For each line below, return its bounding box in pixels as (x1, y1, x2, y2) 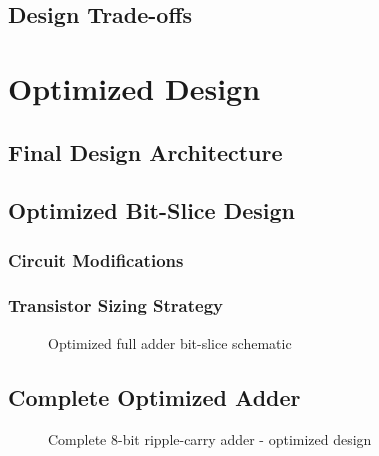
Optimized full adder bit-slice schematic (48, 332, 292, 353)
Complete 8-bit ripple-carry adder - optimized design (48, 428, 372, 449)
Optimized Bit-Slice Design (8, 195, 296, 226)
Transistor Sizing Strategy (8, 293, 223, 318)
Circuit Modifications (8, 247, 184, 272)
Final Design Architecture (8, 136, 283, 167)
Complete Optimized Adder (8, 381, 301, 412)
